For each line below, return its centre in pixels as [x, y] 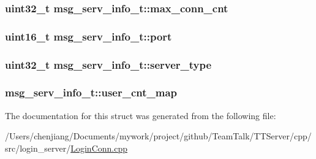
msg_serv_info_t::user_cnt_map [91, 92]
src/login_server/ [38, 148]
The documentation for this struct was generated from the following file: [141, 115]
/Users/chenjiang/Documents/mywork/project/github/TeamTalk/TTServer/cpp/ [158, 136]
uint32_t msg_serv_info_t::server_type [108, 64]
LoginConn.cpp [99, 148]
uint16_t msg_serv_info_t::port [88, 36]
